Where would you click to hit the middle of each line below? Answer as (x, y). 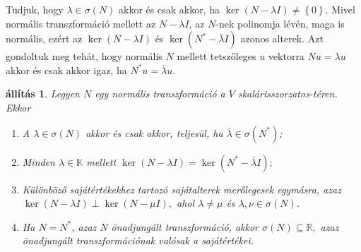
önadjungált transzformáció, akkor (185, 226)
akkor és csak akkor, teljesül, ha (154, 132)
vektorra (286, 56)
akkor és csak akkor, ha (169, 9)
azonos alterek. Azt (282, 38)
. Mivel (340, 9)
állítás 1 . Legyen (43, 94)
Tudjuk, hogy (35, 9)
